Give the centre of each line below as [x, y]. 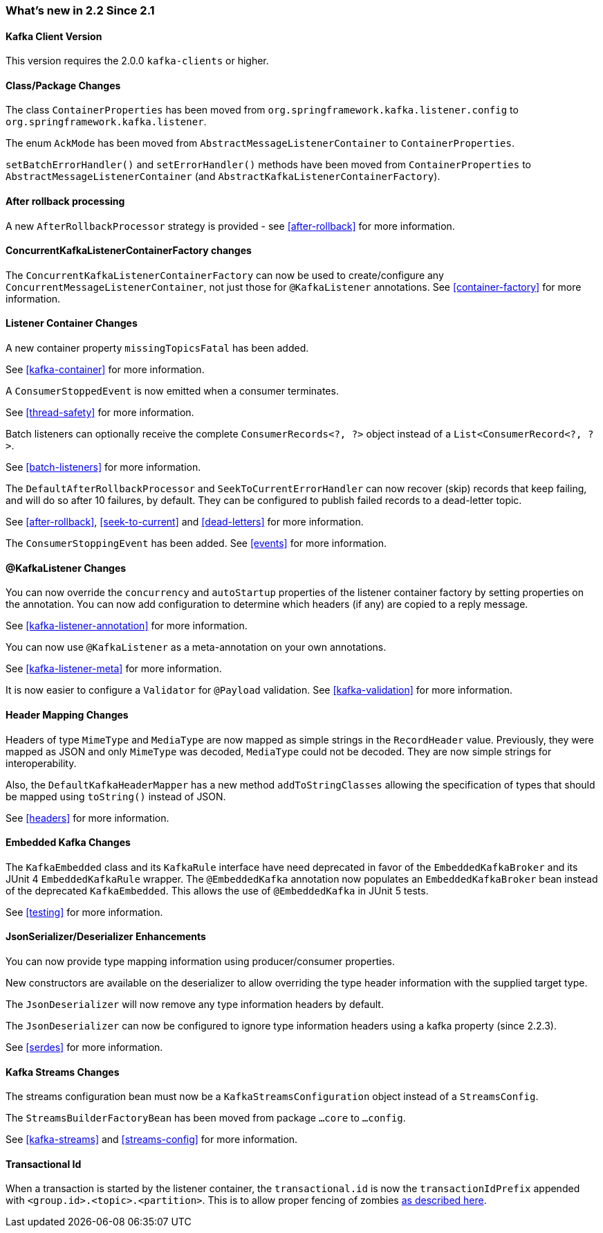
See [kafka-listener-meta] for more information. [114, 669]
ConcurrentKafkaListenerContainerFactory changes [129, 251]
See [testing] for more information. [84, 912]
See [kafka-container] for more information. [105, 370]
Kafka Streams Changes [63, 1072]
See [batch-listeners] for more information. [103, 467]
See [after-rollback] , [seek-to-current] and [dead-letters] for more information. [185, 522]
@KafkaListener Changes [66, 568]
